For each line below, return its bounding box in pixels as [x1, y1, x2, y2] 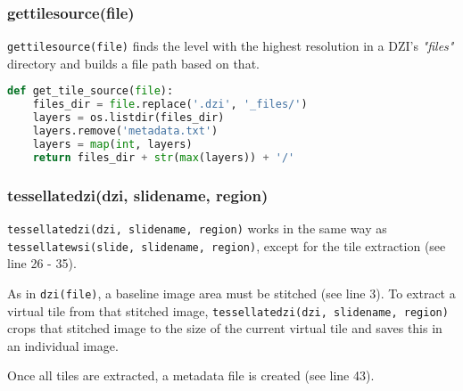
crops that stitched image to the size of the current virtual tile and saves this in [7, 319, 442, 338]
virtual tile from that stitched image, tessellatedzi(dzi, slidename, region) [7, 301, 449, 320]
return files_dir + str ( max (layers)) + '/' [32, 151, 295, 164]
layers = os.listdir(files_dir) [32, 111, 225, 125]
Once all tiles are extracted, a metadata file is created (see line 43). [7, 366, 375, 385]
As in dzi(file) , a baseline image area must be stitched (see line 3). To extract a [7, 283, 456, 302]
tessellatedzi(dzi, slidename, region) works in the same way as [7, 218, 387, 237]
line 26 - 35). [7, 254, 77, 273]
